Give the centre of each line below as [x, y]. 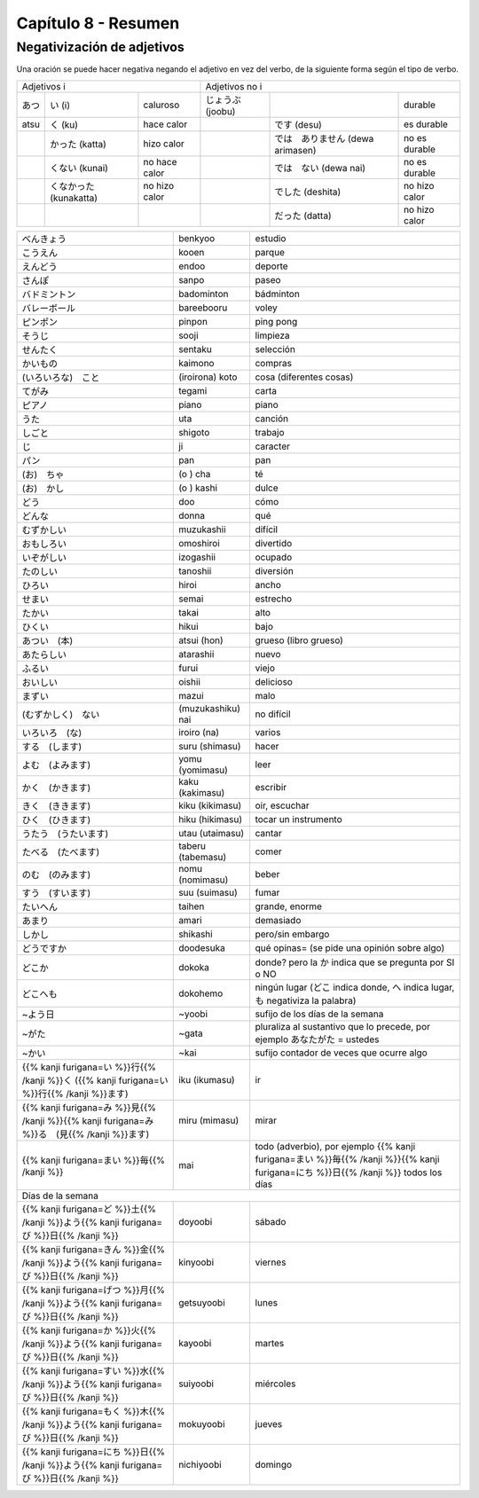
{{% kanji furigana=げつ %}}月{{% [94, 1290]
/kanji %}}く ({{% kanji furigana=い [95, 1080]
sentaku [195, 349]
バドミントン [49, 294]
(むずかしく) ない [61, 714]
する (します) [52, 747]
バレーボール [48, 308]
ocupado [274, 557]
